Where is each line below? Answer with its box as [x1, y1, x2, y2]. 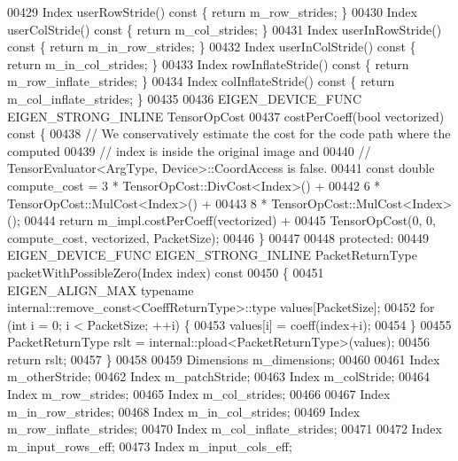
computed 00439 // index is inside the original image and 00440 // [7, 141, 371, 160]
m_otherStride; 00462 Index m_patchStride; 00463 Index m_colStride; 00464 [7, 367, 430, 386]
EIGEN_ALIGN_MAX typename [7, 280, 194, 299]
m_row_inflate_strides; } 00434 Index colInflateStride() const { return [7, 72, 395, 90]
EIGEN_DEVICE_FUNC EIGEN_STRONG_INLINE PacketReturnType [7, 246, 417, 264]
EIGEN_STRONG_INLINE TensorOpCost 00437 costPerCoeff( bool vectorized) [7, 106, 445, 125]
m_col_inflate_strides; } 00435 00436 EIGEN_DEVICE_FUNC [7, 89, 362, 107]
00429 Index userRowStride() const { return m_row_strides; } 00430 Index [7, 3, 417, 20]
